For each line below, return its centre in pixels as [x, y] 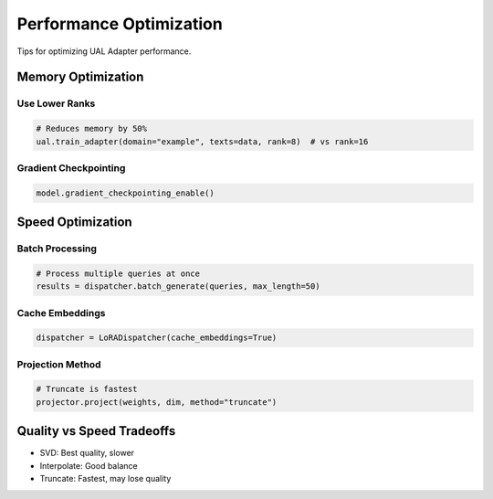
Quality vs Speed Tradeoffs [96, 431]
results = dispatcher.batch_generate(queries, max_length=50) [178, 287]
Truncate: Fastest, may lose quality [105, 479]
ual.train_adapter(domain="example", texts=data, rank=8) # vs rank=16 [202, 141]
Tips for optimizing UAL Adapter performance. [104, 51]
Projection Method [59, 364]
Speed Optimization [74, 223]
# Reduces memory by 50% [92, 129]
